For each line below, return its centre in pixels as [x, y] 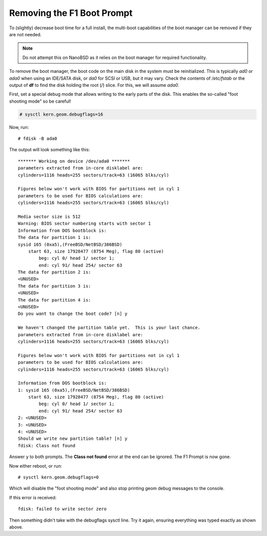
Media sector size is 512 [49, 216]
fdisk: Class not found [47, 446]
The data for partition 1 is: [55, 238]
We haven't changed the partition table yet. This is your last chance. [109, 328]
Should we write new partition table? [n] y [73, 439]
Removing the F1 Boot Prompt [71, 13]
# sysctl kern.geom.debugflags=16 [61, 114]
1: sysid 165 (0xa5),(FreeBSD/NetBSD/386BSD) [74, 390]
